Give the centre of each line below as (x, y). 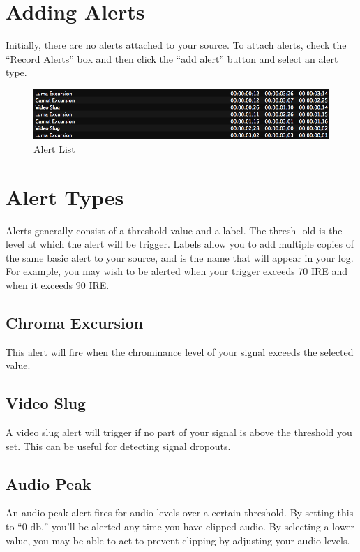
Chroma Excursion (75, 322)
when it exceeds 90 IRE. (58, 284)
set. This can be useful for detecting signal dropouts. (118, 446)
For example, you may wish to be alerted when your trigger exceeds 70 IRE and (177, 271)
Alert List (54, 148)
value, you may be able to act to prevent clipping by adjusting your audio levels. (178, 540)
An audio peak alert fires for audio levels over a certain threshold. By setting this (180, 513)
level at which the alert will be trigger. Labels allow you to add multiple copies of (180, 244)
